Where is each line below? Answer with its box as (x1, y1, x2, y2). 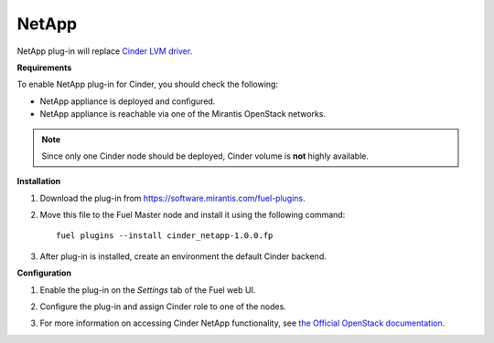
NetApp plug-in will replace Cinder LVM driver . (16, 46, 193, 57)
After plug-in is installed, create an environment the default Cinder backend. (39, 251, 327, 262)
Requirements (16, 62, 72, 73)
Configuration (16, 267, 72, 278)
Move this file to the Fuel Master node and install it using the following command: (39, 210, 346, 221)
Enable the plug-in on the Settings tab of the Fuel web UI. (39, 284, 256, 296)
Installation (16, 176, 61, 187)
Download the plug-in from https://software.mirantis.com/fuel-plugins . (39, 192, 306, 203)
